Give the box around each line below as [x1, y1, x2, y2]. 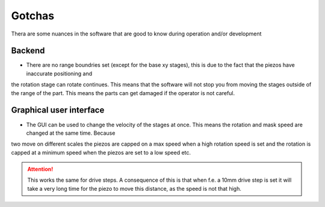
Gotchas [11, 9, 55, 22]
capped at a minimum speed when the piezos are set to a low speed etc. [11, 149, 191, 156]
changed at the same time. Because [26, 129, 116, 137]
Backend [11, 46, 45, 56]
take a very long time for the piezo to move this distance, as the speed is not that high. [27, 185, 242, 192]
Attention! [27, 165, 54, 173]
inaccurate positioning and [26, 70, 93, 77]
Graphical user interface [11, 105, 105, 116]
